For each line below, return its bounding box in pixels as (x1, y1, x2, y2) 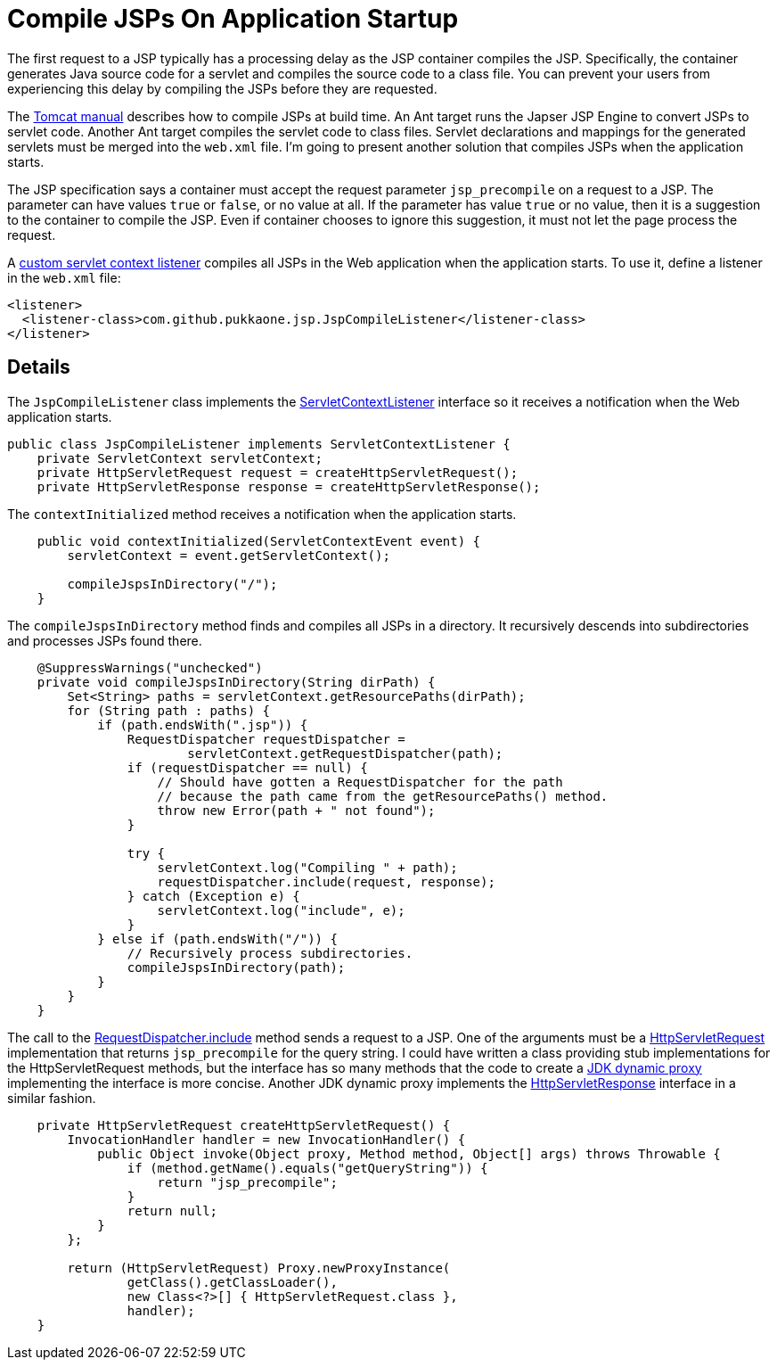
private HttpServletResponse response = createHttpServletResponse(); (37, 479, 541, 494)
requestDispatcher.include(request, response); (157, 874, 495, 889)
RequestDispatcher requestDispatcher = (127, 731, 405, 746)
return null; (127, 1203, 218, 1218)
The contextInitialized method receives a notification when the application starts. (7, 506, 517, 522)
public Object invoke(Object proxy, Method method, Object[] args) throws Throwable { (97, 1146, 721, 1161)
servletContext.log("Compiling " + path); (157, 860, 458, 875)
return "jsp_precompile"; (157, 1174, 338, 1190)
